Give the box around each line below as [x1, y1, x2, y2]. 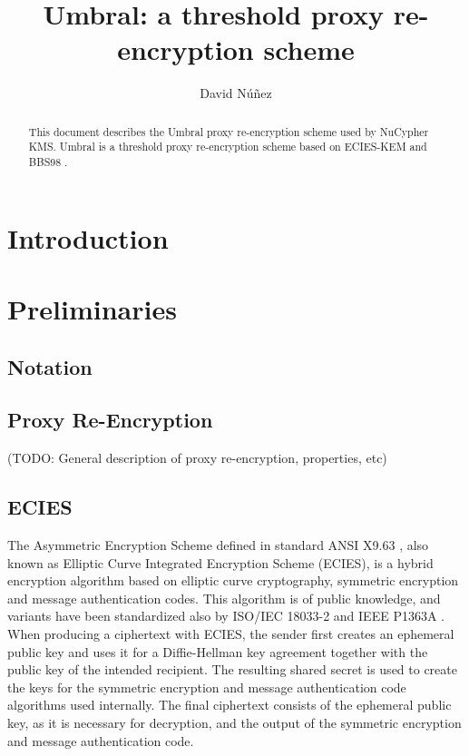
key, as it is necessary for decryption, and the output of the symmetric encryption [7, 712, 462, 731]
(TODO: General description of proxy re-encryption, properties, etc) [7, 448, 387, 467]
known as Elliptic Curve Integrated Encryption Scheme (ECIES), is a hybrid [7, 553, 434, 572]
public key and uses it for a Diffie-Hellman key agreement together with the [7, 642, 428, 661]
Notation [7, 352, 93, 380]
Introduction [7, 219, 169, 256]
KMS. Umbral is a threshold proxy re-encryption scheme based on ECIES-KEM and [28, 139, 427, 154]
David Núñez [200, 83, 272, 103]
